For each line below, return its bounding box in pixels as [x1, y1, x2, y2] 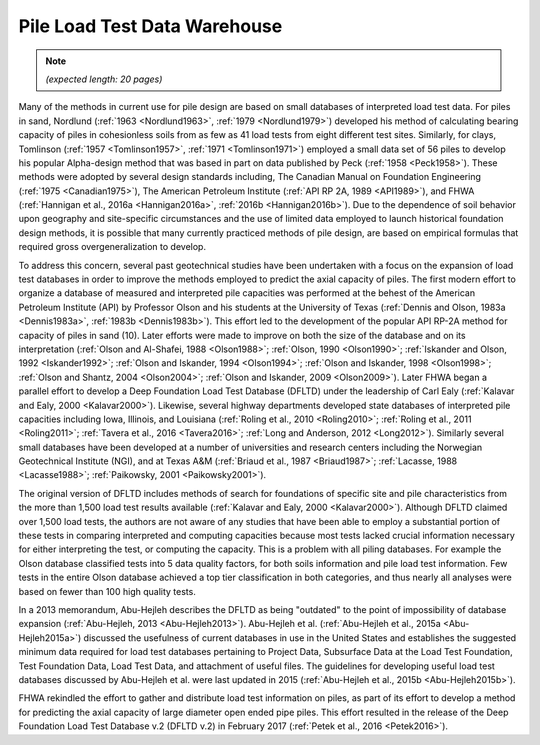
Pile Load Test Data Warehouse [18, 15, 283, 37]
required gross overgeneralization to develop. [18, 241, 207, 253]
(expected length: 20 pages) [45, 73, 163, 85]
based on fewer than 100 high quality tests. [18, 585, 197, 597]
